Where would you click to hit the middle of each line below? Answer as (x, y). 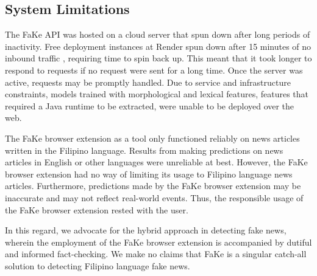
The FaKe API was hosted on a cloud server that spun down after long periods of (158, 34)
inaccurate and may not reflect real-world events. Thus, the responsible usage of (154, 197)
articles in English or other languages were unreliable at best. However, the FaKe (156, 162)
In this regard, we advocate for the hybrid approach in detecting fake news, (146, 230)
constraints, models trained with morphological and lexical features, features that (157, 94)
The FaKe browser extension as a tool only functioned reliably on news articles (152, 138)
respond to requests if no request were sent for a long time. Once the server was (154, 70)
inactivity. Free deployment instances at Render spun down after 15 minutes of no (158, 46)
